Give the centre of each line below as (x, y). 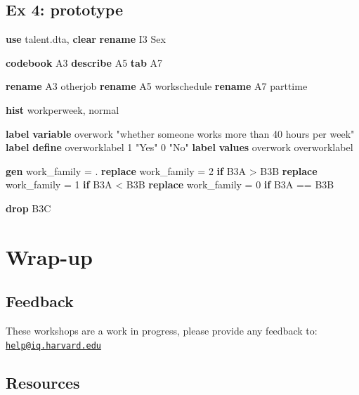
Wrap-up (49, 256)
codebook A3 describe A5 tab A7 (84, 62)
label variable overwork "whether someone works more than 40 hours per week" (180, 133)
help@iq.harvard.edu (54, 345)
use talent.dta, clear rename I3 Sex (86, 39)
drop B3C (28, 208)
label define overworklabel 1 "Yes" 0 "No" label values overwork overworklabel (179, 147)
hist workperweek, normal (63, 109)
